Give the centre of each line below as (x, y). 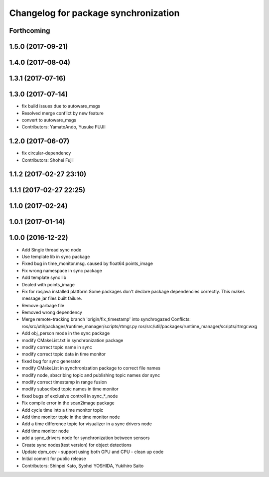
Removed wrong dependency (52, 312)
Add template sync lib (44, 278)
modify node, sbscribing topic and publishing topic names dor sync (91, 375)
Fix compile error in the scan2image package (68, 403)
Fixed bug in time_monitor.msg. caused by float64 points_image (87, 263)
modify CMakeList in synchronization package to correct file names (91, 368)
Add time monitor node (45, 431)
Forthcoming (30, 31)
